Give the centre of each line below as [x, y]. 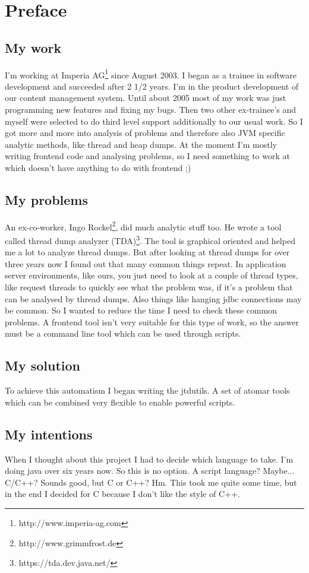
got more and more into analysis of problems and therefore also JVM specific [145, 133]
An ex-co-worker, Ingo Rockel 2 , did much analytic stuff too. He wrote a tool [143, 226]
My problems [47, 199]
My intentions [49, 434]
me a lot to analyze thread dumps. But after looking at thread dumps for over [147, 252]
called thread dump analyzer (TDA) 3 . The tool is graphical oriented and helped [150, 240]
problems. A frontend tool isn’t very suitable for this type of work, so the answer [152, 322]
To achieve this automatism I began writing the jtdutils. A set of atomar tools [147, 390]
